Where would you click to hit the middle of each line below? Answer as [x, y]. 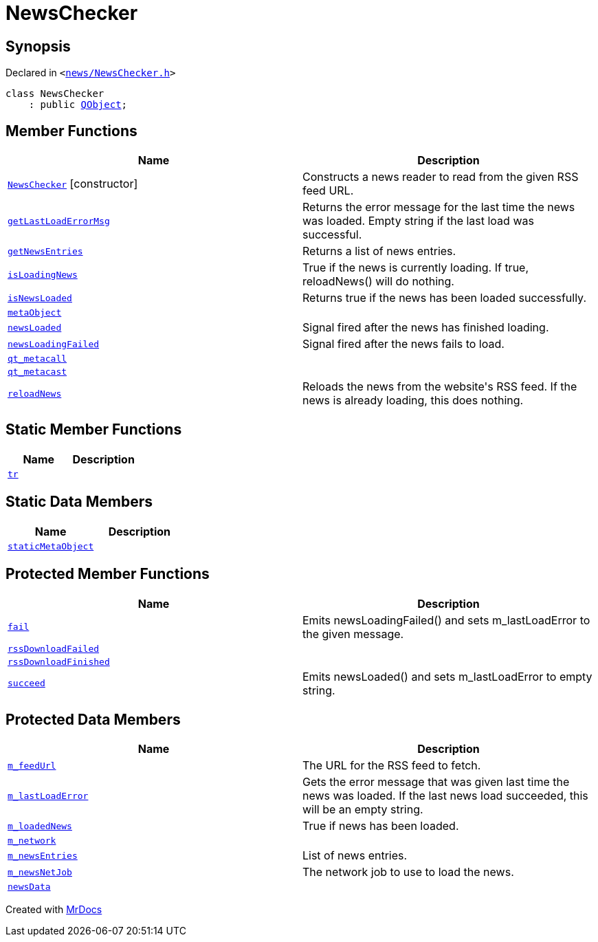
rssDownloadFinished [59, 661]
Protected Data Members [93, 719]
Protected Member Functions [108, 574]
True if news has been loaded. [381, 826]
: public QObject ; [78, 105]
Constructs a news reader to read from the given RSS [441, 177]
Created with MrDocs [54, 910]
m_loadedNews [40, 826]
